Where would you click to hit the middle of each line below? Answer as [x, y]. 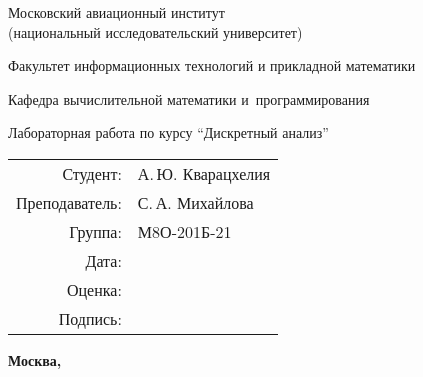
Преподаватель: [69, 202]
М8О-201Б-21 [184, 231]
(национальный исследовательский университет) [155, 31]
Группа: [95, 231]
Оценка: [94, 289]
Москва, [35, 359]
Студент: [92, 173]
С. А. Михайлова [195, 202]
